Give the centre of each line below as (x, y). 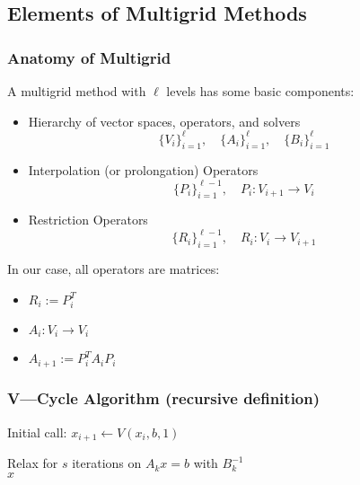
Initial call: (37, 432)
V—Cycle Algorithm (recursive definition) (164, 398)
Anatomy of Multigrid (89, 57)
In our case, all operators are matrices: (114, 269)
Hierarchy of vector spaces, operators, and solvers (164, 121)
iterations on (107, 463)
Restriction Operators (88, 220)
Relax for (33, 463)
